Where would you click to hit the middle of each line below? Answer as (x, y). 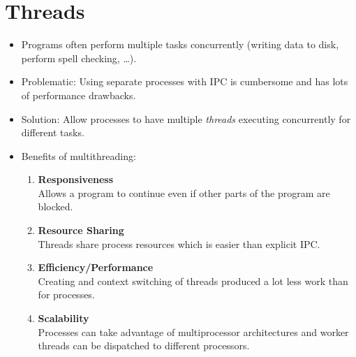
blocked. (55, 206)
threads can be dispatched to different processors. (144, 345)
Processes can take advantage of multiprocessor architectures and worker (193, 331)
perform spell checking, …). (79, 58)
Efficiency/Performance (96, 267)
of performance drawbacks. (79, 95)
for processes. (66, 294)
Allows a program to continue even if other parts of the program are (184, 192)
